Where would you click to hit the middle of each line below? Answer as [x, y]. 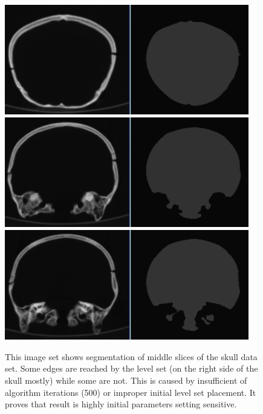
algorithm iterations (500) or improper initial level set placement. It [131, 392]
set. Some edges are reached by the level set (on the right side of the [131, 368]
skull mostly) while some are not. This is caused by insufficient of [126, 380]
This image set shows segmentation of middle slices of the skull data [131, 356]
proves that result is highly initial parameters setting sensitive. [121, 404]
